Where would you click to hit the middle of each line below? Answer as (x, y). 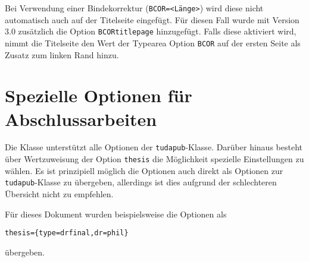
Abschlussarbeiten (81, 119)
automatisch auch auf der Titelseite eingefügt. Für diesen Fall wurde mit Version (152, 19)
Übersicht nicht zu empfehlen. (59, 194)
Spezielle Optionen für (99, 95)
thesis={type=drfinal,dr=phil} (67, 233)
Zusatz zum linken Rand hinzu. (62, 54)
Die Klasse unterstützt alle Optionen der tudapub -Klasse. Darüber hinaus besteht (154, 147)
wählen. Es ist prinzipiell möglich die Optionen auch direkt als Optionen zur (144, 170)
